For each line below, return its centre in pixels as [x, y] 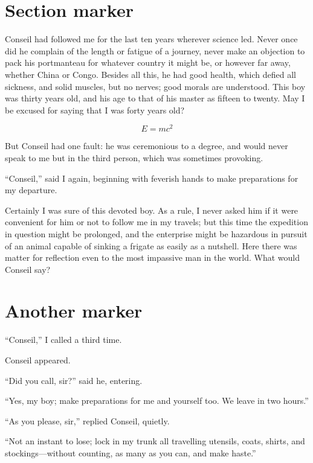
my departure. [31, 190]
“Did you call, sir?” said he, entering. [74, 380]
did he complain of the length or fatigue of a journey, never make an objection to [155, 50]
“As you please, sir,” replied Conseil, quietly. [87, 420]
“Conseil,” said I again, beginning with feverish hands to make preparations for [152, 178]
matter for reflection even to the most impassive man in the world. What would [153, 257]
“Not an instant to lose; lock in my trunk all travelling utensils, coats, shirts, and [155, 441]
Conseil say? [28, 269]
